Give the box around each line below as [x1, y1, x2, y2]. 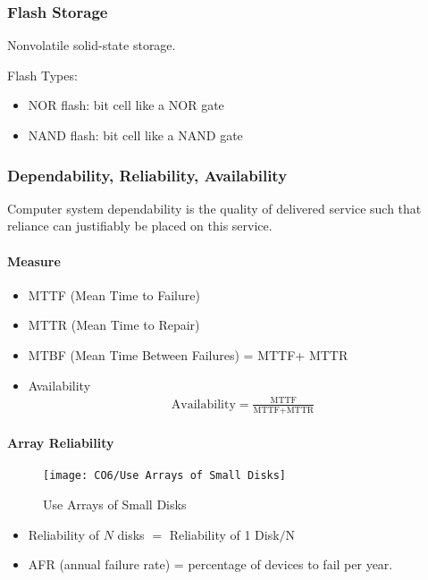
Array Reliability [7, 433, 114, 452]
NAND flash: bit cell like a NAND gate [28, 126, 243, 144]
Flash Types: [7, 65, 78, 84]
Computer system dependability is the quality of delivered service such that [7, 198, 422, 217]
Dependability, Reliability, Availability [7, 164, 288, 186]
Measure [7, 251, 61, 270]
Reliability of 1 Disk [169, 525, 280, 543]
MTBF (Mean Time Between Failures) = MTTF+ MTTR [28, 345, 348, 364]
